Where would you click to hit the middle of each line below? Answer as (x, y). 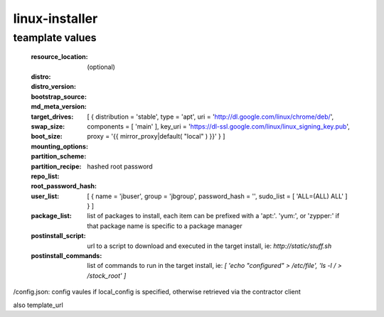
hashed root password (120, 166)
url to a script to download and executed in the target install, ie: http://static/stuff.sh (209, 246)
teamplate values (55, 38)
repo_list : (45, 176)
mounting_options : (60, 146)
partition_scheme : (59, 156)
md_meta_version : (59, 107)
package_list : (52, 216)
